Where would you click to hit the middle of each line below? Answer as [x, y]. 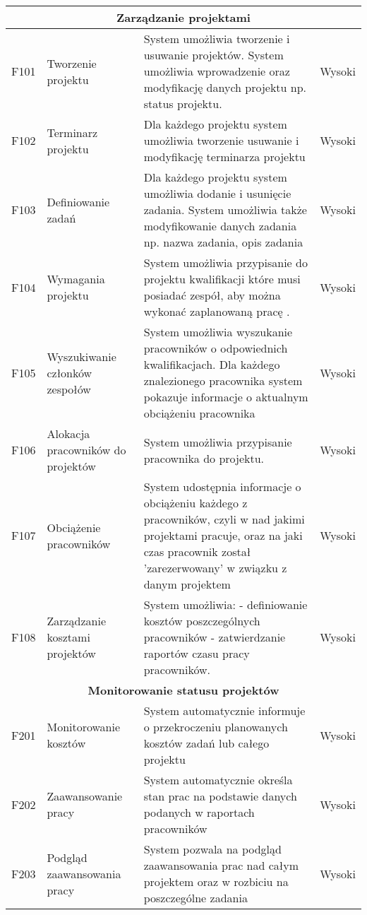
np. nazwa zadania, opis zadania [223, 242]
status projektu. [183, 104]
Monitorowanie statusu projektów [183, 690]
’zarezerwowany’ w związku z [215, 568]
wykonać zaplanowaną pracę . [217, 311]
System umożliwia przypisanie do [225, 262]
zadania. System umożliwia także [225, 209]
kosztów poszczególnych [202, 621]
